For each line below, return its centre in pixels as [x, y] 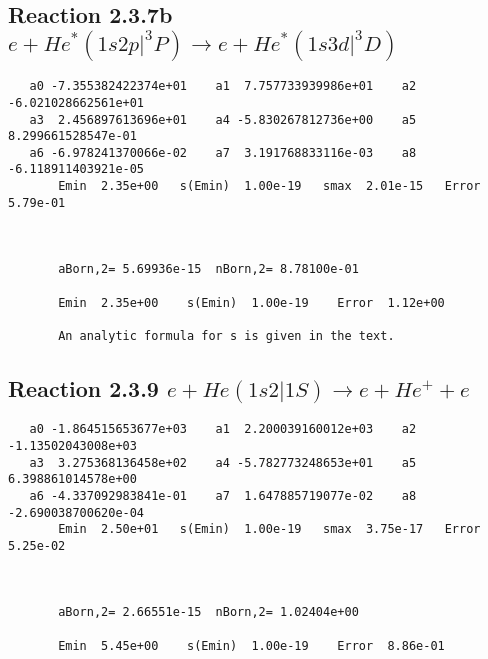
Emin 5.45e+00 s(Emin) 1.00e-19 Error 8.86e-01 [251, 645]
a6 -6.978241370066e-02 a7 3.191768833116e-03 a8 [223, 152]
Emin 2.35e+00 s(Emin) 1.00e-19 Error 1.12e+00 [251, 302]
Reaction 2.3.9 [83, 388]
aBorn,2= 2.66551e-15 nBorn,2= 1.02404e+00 [208, 612]
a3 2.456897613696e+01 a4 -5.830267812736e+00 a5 [223, 119]
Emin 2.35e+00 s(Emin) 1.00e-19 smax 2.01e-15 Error [269, 186]
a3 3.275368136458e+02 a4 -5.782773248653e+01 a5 [223, 462]
